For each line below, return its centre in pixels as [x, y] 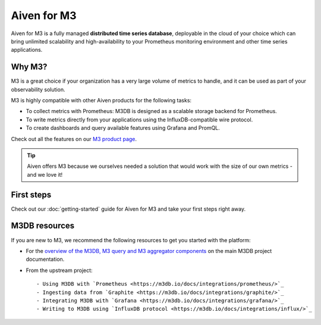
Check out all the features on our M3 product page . [74, 139]
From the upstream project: [59, 270]
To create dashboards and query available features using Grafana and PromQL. [123, 128]
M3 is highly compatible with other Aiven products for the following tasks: [101, 101]
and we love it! [45, 174]
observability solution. [38, 89]
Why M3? [29, 67]
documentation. [45, 260]
